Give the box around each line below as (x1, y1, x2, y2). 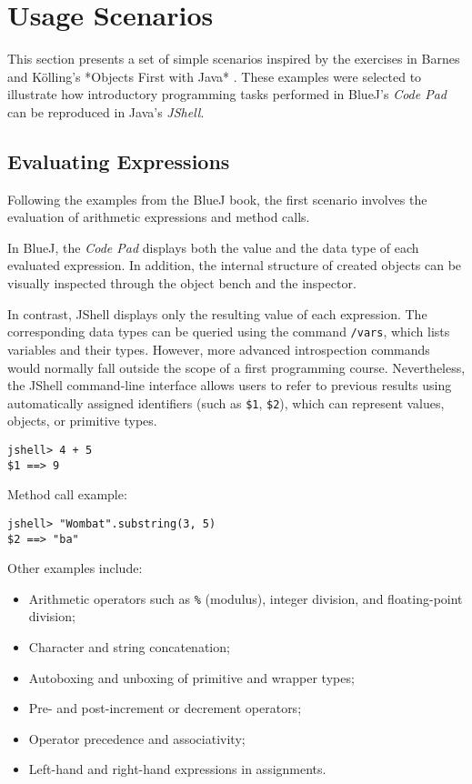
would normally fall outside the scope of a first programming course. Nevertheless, (7, 357, 466, 377)
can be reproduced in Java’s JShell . (7, 102, 205, 121)
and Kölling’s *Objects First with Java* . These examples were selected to (7, 66, 422, 85)
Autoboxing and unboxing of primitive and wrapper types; (28, 668, 355, 687)
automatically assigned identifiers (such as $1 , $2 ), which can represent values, (7, 393, 445, 412)
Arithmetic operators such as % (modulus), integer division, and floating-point (28, 588, 463, 608)
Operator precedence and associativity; (28, 729, 246, 748)
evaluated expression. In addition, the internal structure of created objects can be (7, 256, 462, 275)
